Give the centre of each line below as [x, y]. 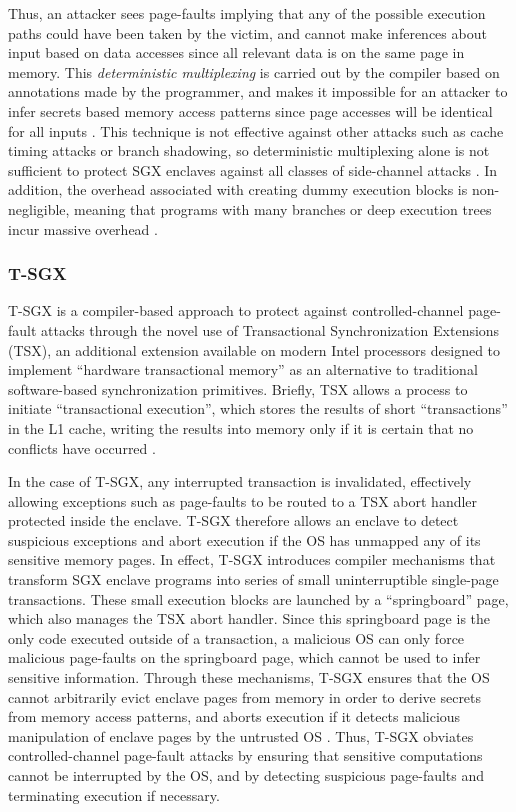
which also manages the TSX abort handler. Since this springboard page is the [249, 618]
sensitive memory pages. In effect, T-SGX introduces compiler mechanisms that [252, 559]
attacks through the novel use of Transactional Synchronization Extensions [270, 329]
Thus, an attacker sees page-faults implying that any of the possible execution [247, 13]
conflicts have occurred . [82, 447]
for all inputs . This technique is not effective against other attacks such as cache [256, 130]
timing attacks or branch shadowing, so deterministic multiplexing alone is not [249, 150]
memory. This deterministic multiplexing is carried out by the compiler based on [254, 71]
